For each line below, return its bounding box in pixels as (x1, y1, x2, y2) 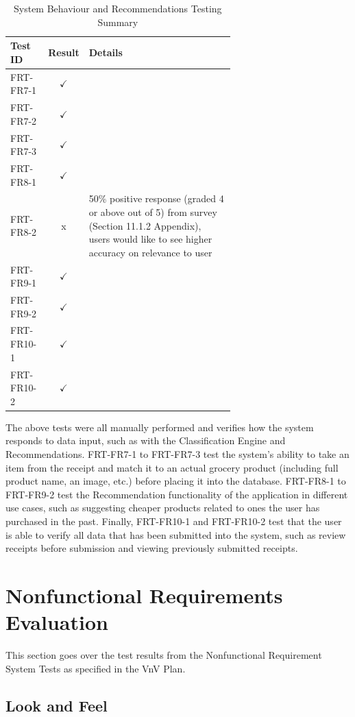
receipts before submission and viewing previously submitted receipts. (5, 541, 298, 555)
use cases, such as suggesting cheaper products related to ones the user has (5, 500, 320, 515)
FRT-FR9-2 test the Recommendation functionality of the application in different (5, 487, 348, 501)
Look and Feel (5, 694, 108, 716)
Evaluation (5, 608, 108, 636)
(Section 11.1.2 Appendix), (88, 218, 201, 232)
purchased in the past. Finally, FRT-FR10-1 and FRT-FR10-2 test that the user (5, 513, 342, 528)
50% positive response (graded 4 (88, 191, 224, 206)
